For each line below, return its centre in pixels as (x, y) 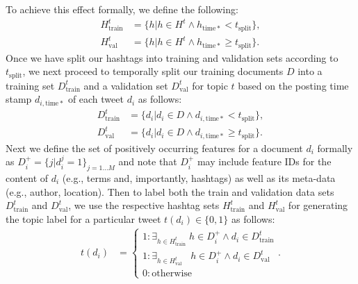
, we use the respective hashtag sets (144, 205)
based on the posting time (293, 85)
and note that (148, 161)
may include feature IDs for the (264, 161)
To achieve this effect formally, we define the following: (122, 9)
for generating (318, 205)
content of (27, 178)
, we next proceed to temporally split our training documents (153, 71)
